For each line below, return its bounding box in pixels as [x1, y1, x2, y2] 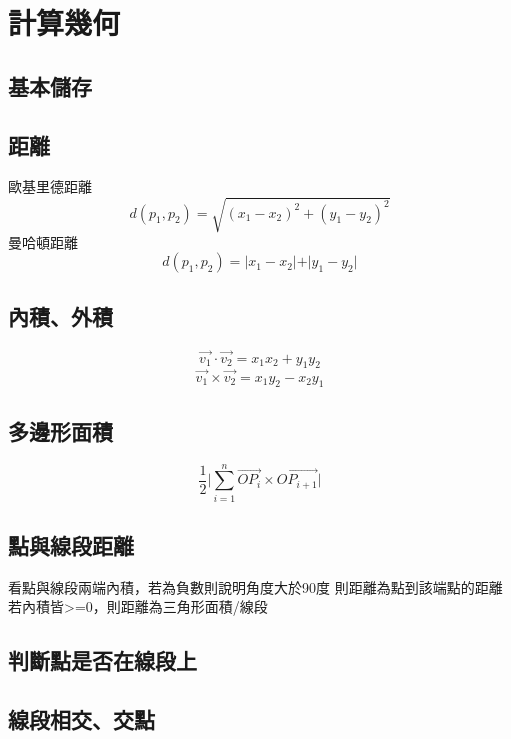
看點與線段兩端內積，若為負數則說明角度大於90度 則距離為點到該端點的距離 [8, 576, 503, 597]
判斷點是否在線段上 [8, 645, 197, 676]
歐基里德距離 [8, 176, 92, 197]
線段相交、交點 [8, 704, 155, 735]
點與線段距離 [8, 530, 134, 561]
